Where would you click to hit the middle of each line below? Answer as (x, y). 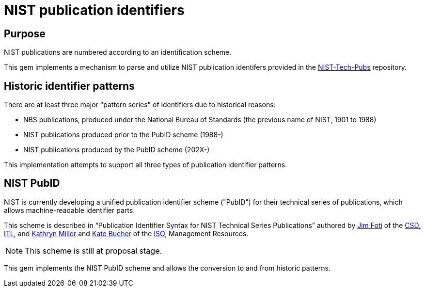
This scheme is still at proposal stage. (94, 251)
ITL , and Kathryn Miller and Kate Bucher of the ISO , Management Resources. (126, 233)
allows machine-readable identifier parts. (70, 210)
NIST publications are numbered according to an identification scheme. (118, 52)
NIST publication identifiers (94, 10)
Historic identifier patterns (69, 86)
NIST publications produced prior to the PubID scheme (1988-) (123, 135)
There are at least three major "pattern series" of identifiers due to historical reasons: (140, 105)
